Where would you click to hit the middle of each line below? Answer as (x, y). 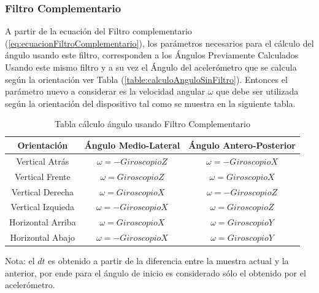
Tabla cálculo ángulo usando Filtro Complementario (152, 124)
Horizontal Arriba (43, 222)
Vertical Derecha (42, 191)
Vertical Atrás (43, 161)
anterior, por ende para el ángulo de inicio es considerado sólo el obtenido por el (156, 272)
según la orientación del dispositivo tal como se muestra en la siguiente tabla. (150, 103)
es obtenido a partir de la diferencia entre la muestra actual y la (168, 261)
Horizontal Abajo (43, 237)
